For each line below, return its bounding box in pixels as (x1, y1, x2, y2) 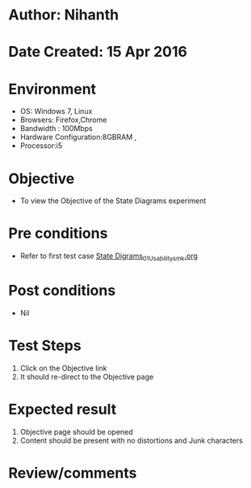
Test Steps (8, 337, 82, 355)
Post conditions (8, 282, 116, 300)
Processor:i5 (19, 141, 63, 151)
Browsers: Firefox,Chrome (19, 115, 107, 125)
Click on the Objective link (19, 363, 107, 373)
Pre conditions (8, 224, 108, 243)
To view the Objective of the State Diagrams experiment (19, 196, 207, 206)
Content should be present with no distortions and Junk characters (19, 435, 244, 445)
